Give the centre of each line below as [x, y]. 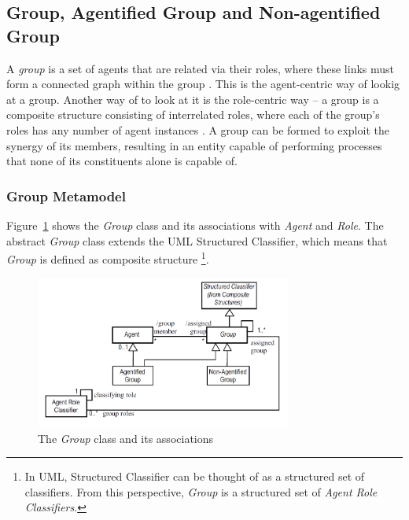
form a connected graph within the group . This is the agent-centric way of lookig [203, 84]
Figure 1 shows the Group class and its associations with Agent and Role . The [195, 225]
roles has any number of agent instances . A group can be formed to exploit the [198, 129]
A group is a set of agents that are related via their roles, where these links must [201, 68]
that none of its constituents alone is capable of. [122, 161]
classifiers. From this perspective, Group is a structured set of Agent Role [201, 491]
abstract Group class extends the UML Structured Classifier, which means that [197, 240]
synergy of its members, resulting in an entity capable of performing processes [194, 145]
